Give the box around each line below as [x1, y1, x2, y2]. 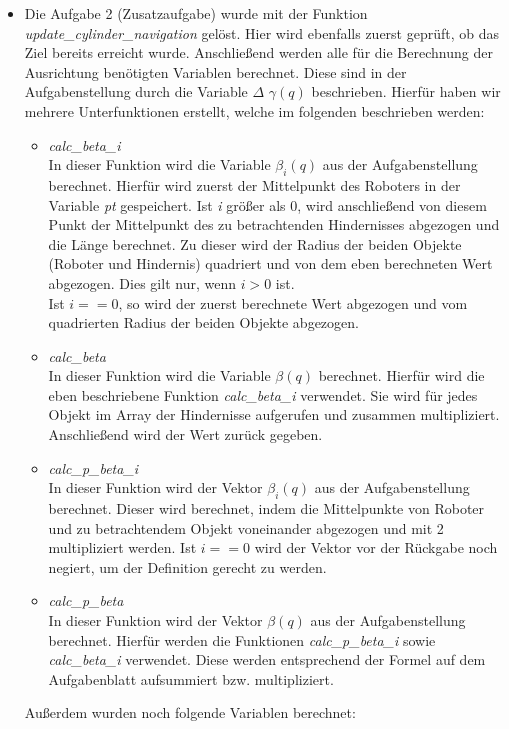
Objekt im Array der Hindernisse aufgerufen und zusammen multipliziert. [48, 404, 500, 425]
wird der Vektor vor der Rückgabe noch [254, 537, 498, 558]
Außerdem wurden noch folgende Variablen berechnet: [24, 702, 356, 723]
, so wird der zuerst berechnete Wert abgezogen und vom [118, 292, 468, 313]
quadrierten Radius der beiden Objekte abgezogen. [48, 312, 359, 333]
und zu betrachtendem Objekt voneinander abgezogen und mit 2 [48, 517, 444, 538]
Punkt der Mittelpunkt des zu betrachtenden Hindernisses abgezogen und [48, 214, 500, 235]
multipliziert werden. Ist [48, 537, 197, 558]
